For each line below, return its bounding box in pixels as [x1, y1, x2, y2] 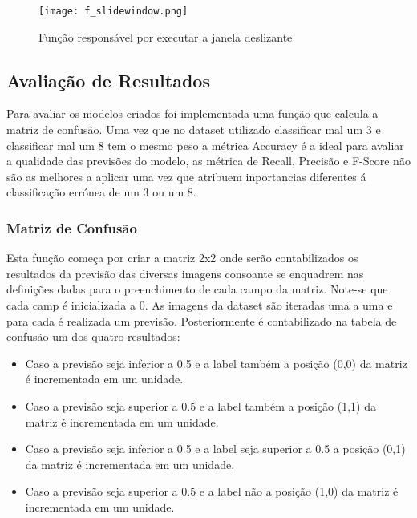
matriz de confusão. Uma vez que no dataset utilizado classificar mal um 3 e [6, 121, 381, 138]
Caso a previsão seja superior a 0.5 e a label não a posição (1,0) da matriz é [25, 483, 399, 500]
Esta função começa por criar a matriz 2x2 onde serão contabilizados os [6, 249, 358, 266]
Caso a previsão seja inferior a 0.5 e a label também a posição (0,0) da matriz [25, 354, 407, 371]
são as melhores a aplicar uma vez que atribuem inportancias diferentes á [6, 168, 366, 184]
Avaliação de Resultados [6, 67, 210, 92]
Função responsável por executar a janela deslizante [38, 28, 293, 45]
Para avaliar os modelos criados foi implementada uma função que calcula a [6, 105, 379, 122]
